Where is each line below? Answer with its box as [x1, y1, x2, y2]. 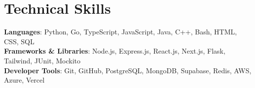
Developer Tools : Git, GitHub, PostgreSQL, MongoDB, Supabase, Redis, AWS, [4, 65, 252, 75]
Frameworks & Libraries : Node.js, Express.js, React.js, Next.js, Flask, [4, 46, 225, 56]
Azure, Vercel [4, 75, 45, 85]
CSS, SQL [4, 36, 35, 46]
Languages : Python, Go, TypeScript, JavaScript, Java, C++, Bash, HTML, [4, 27, 237, 37]
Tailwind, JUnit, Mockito [4, 55, 81, 65]
